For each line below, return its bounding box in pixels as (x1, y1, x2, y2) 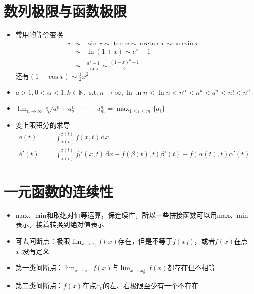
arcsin (176, 40, 194, 47)
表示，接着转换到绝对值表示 (15, 219, 104, 229)
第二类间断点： (15, 280, 63, 291)
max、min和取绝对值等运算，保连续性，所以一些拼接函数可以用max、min (15, 209, 248, 220)
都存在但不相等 (167, 262, 215, 272)
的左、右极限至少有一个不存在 (102, 280, 198, 291)
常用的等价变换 (15, 29, 63, 40)
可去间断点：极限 (15, 235, 70, 246)
